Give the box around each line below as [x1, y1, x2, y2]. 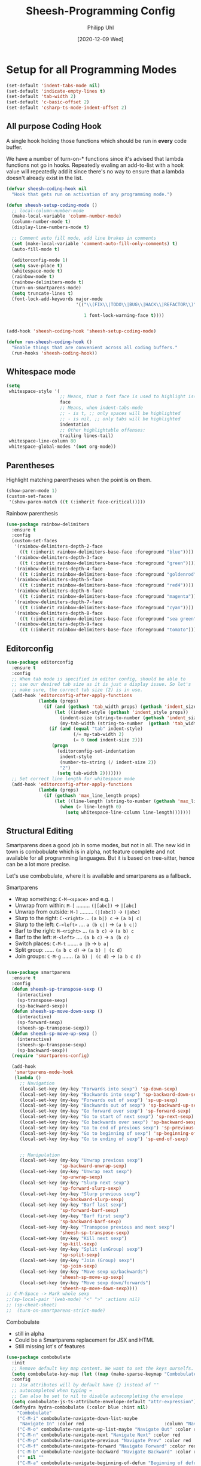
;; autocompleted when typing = [11, 1388, 93, 1394]
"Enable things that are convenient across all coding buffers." [11, 345, 178, 351]
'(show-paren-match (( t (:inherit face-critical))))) [8, 499, 146, 505]
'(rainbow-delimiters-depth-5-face [14, 577, 103, 583]
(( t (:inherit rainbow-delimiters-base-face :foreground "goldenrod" [19, 571, 197, 578]
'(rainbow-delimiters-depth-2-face [14, 543, 103, 549]
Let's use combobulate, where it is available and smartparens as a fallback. [6, 872, 191, 879]
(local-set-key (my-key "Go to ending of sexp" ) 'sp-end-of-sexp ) [19, 1136, 188, 1142]
